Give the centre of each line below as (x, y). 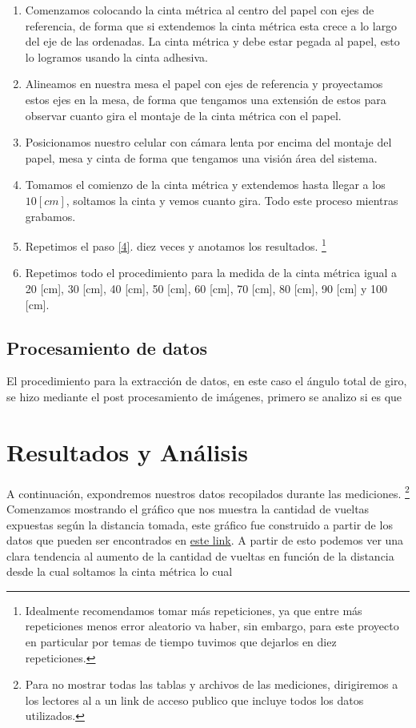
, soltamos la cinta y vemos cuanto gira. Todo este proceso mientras (232, 200)
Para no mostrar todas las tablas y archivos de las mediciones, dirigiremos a (212, 684)
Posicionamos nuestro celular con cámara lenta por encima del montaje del (208, 142)
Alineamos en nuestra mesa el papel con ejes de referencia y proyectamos (204, 84)
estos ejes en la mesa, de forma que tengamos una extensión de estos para (206, 99)
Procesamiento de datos (107, 347)
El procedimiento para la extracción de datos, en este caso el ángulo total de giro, (207, 381)
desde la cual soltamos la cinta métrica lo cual (120, 571)
